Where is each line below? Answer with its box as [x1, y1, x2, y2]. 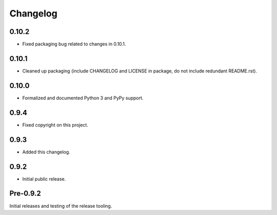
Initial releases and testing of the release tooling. [9, 203, 112, 209]
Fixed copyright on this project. [22, 121, 88, 128]
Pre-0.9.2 [9, 189, 41, 198]
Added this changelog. [22, 149, 70, 155]
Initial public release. [22, 175, 66, 182]
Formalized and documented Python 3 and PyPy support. [22, 95, 144, 101]
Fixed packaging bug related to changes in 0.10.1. [22, 41, 126, 47]
